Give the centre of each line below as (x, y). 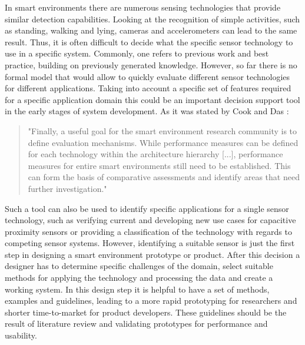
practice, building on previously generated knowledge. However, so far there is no (151, 64)
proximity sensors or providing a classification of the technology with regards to (148, 231)
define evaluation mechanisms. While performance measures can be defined (163, 142)
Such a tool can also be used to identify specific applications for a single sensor (147, 208)
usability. (21, 335)
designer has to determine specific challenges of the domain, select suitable (139, 266)
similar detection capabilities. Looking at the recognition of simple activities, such (152, 19)
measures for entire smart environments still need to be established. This (159, 165)
